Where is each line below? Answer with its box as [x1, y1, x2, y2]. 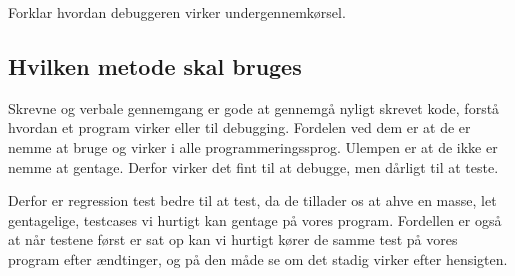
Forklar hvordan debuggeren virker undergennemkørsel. [8, 2, 346, 22]
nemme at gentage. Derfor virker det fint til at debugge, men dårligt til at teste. [8, 156, 499, 177]
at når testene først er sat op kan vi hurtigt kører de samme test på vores [8, 229, 458, 250]
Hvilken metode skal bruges [8, 50, 302, 81]
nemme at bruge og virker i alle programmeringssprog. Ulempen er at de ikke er [8, 136, 498, 157]
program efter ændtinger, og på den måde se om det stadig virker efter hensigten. [8, 248, 508, 269]
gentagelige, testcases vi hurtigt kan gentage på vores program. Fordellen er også [8, 209, 502, 230]
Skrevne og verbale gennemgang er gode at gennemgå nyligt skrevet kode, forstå [8, 97, 500, 118]
